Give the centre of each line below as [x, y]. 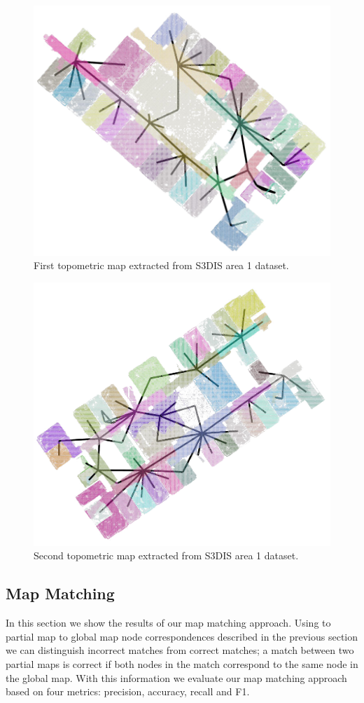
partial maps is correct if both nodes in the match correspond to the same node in [182, 664]
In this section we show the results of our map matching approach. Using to [168, 623]
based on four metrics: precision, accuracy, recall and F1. [128, 691]
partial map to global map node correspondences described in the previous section [182, 636]
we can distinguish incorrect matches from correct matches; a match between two [180, 650]
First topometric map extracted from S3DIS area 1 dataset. [161, 265]
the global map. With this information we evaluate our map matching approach [176, 677]
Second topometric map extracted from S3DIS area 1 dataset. [166, 555]
